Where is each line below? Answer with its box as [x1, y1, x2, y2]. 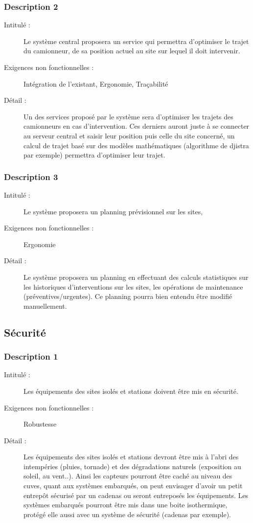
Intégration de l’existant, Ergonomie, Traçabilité [23, 78, 168, 89]
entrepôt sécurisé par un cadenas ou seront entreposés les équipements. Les [23, 490, 249, 500]
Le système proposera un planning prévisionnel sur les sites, [23, 206, 203, 216]
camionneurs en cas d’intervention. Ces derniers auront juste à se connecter [23, 121, 250, 131]
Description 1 [4, 350, 58, 363]
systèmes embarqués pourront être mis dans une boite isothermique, [23, 500, 228, 510]
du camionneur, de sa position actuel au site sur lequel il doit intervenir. [23, 45, 240, 56]
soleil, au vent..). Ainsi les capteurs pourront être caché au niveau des [23, 471, 232, 481]
